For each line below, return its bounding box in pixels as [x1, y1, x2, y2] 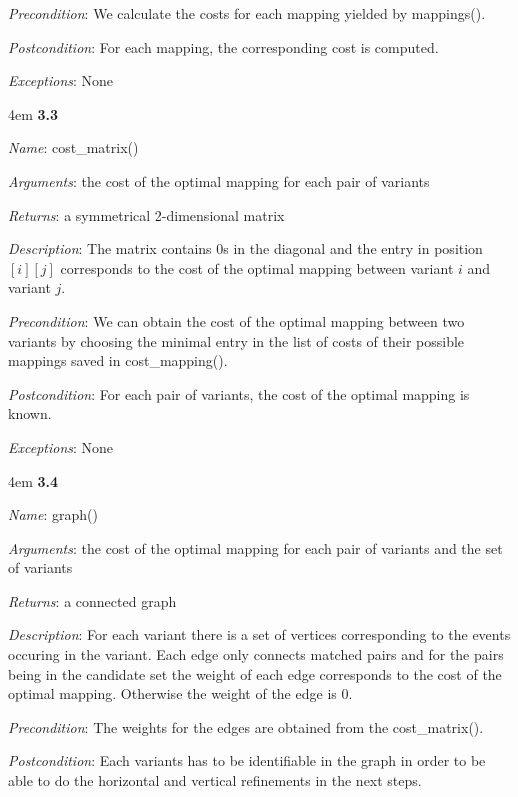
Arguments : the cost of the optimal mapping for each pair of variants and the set [8, 537, 503, 558]
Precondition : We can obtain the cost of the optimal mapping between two [8, 310, 465, 331]
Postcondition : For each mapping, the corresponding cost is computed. [8, 36, 439, 57]
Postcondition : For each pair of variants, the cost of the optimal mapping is [8, 383, 470, 404]
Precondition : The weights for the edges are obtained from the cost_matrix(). [8, 716, 484, 737]
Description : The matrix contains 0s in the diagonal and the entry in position [8, 238, 483, 259]
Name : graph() [8, 504, 98, 525]
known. [8, 403, 52, 424]
